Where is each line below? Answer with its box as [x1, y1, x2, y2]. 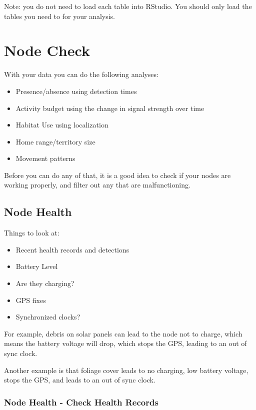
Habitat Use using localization [15, 119, 108, 130]
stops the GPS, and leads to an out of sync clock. [4, 374, 155, 385]
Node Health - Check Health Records [4, 395, 158, 408]
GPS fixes [15, 294, 46, 305]
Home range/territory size [15, 136, 95, 146]
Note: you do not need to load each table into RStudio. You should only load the [4, 1, 252, 11]
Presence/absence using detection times [15, 85, 137, 96]
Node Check [4, 40, 90, 60]
